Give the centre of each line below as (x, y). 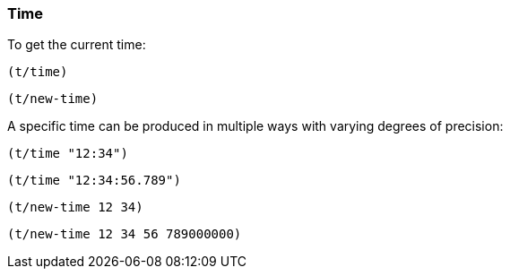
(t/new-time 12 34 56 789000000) (125, 234)
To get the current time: (77, 45)
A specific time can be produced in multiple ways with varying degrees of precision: (255, 126)
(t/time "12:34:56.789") (94, 181)
